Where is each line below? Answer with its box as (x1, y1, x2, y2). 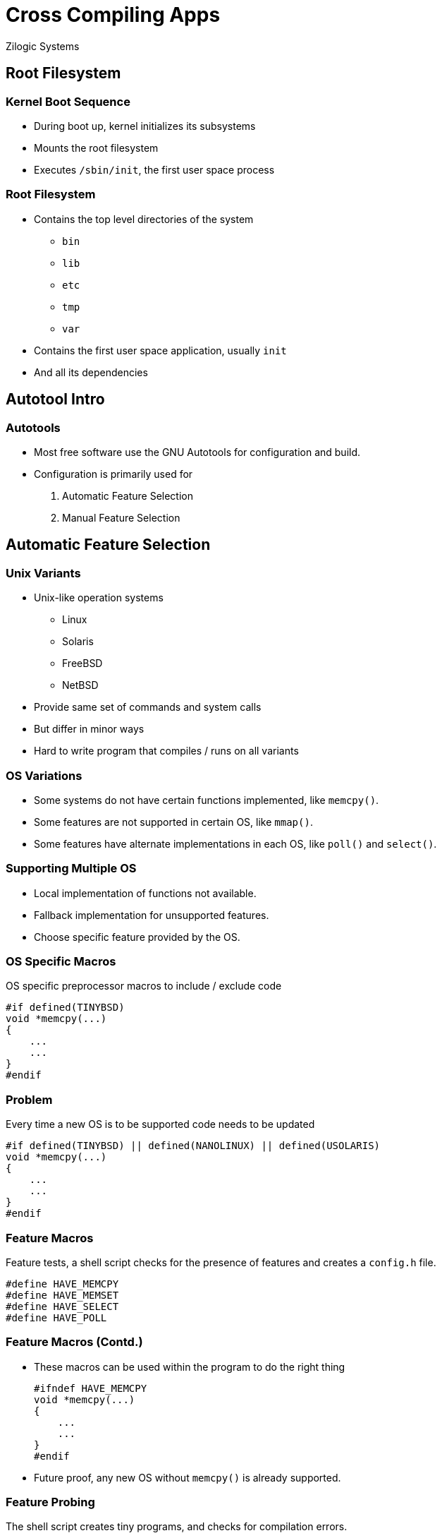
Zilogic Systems (6, 40, 80, 52)
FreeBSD (62, 657, 103, 670)
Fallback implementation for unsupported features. (34, 908, 269, 921)
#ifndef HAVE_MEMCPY (34, 1382, 147, 1394)
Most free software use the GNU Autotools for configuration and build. (34, 445, 361, 458)
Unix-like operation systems (34, 591, 164, 604)
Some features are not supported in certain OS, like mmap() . (34, 815, 313, 828)
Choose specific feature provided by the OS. (34, 930, 240, 943)
